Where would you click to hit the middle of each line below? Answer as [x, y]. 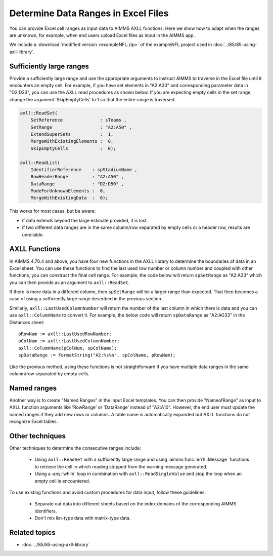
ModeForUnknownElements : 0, [68, 191]
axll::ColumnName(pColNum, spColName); [68, 348]
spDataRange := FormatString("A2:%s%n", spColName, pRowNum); [97, 355]
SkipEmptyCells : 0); [73, 148]
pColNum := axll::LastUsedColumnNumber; [69, 341]
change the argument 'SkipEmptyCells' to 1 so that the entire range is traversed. [93, 99]
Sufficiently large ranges [49, 66]
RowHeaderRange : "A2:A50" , [77, 177]
